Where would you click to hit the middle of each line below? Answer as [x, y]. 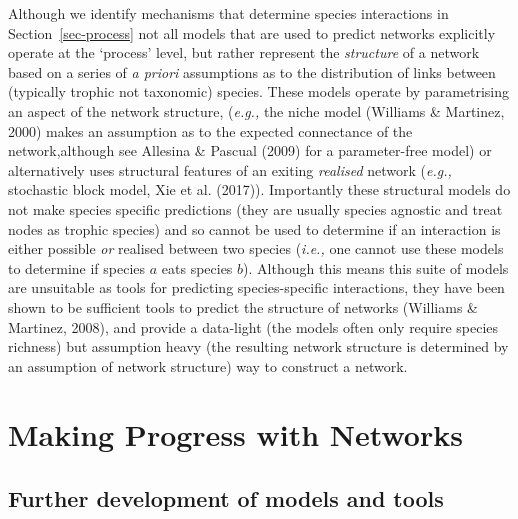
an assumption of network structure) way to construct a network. [208, 365]
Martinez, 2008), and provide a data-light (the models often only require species [253, 326]
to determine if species [77, 267]
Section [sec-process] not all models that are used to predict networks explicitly [252, 32]
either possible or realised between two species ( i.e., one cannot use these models [256, 248]
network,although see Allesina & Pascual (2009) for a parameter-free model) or [250, 150]
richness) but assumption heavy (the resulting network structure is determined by [258, 346]
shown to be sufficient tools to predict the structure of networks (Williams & [243, 306]
